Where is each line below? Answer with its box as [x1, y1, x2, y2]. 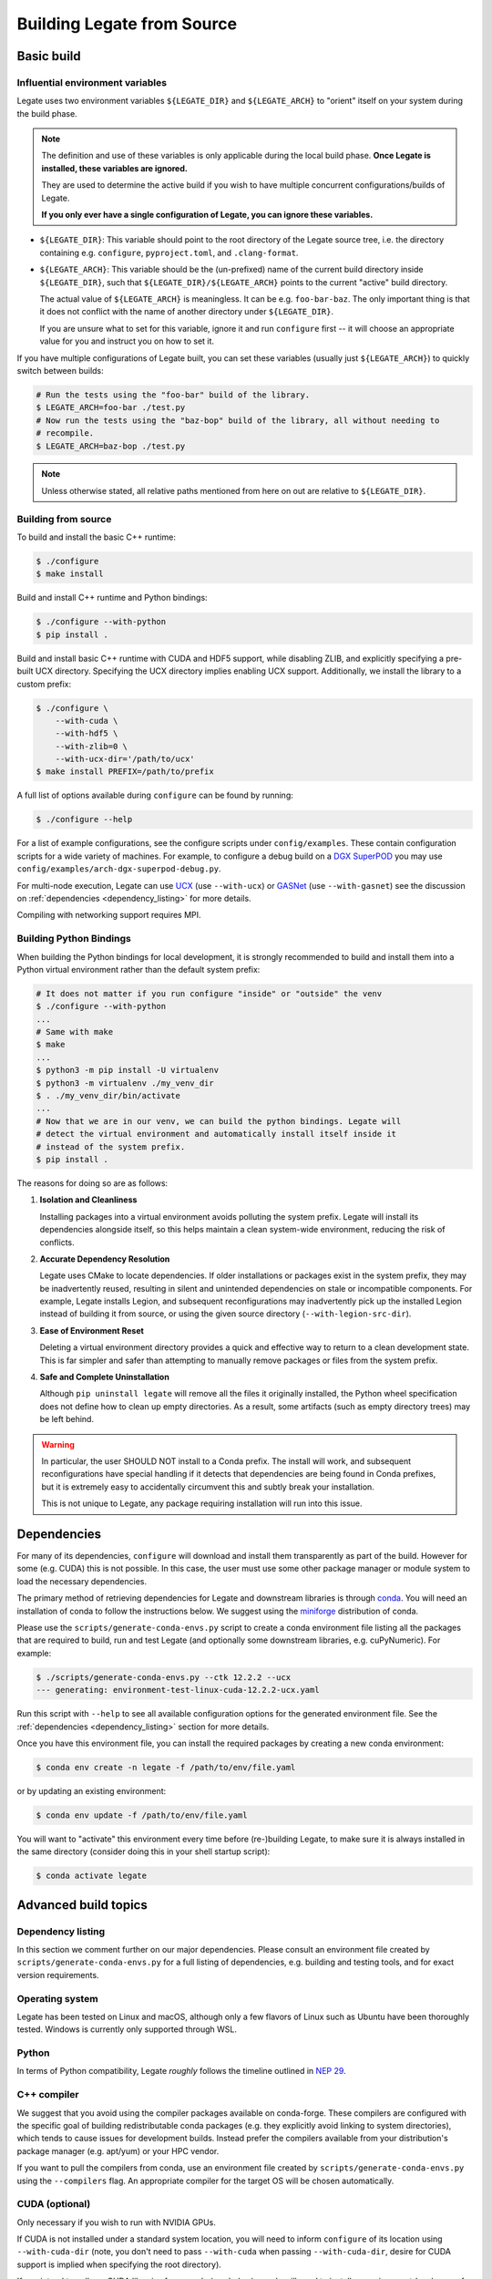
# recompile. [36, 428, 95, 438]
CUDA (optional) [16, 2198, 91, 2211]
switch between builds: [16, 365, 104, 376]
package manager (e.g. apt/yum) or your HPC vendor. [16, 2145, 220, 2156]
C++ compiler [16, 2088, 79, 2101]
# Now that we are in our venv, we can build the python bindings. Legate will [36, 1116, 402, 1126]
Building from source [16, 512, 112, 525]
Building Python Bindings [16, 933, 131, 945]
